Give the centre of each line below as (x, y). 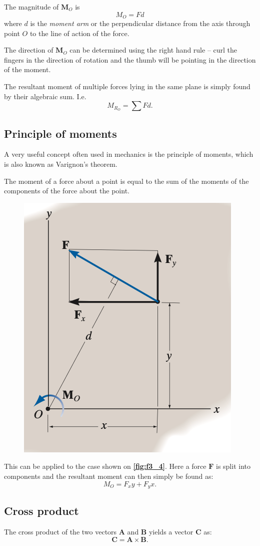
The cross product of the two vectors (60, 532)
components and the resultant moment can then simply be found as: (109, 476)
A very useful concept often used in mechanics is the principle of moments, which (129, 154)
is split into (233, 466)
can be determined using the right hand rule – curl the (153, 50)
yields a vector (171, 532)
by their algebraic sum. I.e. (45, 96)
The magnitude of (31, 7)
